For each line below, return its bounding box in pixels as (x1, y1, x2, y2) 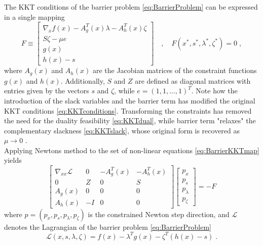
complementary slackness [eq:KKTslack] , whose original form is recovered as (4, 125, 240, 135)
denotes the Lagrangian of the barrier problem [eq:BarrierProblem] (4, 221, 211, 232)
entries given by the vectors (4, 85, 89, 96)
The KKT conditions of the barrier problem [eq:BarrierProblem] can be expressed (4, 2, 258, 12)
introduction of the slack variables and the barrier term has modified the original (4, 95, 255, 106)
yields (4, 155, 22, 165)
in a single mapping (4, 11, 65, 22)
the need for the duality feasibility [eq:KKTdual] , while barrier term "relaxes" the (4, 115, 256, 126)
